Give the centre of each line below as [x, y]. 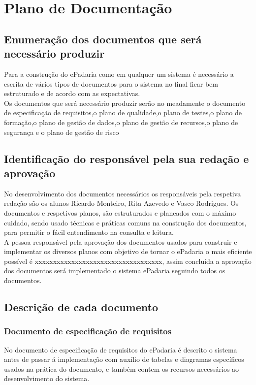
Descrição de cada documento [81, 307]
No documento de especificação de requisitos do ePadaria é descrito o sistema [121, 349]
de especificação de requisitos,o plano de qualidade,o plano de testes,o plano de [123, 112]
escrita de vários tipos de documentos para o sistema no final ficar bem [111, 83]
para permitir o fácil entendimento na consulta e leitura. [89, 232]
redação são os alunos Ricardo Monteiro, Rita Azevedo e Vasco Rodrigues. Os [121, 203]
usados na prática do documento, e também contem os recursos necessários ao [122, 369]
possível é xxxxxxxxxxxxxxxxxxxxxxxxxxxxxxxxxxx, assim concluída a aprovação [128, 261]
